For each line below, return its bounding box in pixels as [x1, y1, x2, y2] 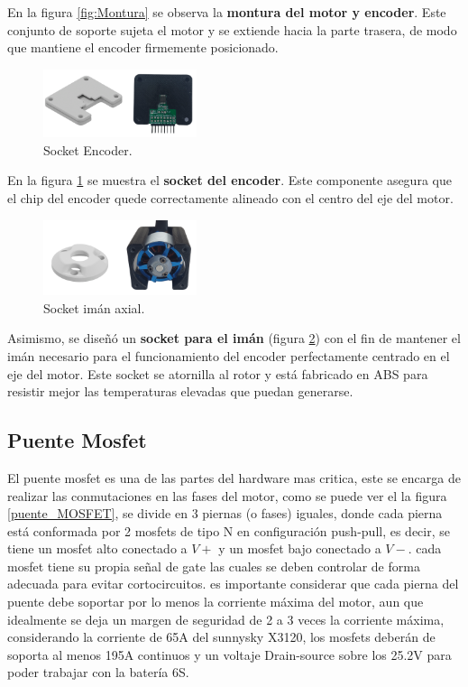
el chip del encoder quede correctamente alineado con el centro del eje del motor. [7, 189, 454, 208]
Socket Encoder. [43, 140, 133, 159]
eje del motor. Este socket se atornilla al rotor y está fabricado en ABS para [7, 364, 428, 383]
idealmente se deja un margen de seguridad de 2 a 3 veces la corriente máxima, [7, 609, 445, 628]
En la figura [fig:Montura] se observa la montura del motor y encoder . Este [7, 3, 446, 21]
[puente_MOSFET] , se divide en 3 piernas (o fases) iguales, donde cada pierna [7, 504, 443, 523]
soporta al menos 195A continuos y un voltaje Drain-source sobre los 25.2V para [7, 645, 452, 664]
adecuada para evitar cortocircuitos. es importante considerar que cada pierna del [7, 574, 459, 593]
